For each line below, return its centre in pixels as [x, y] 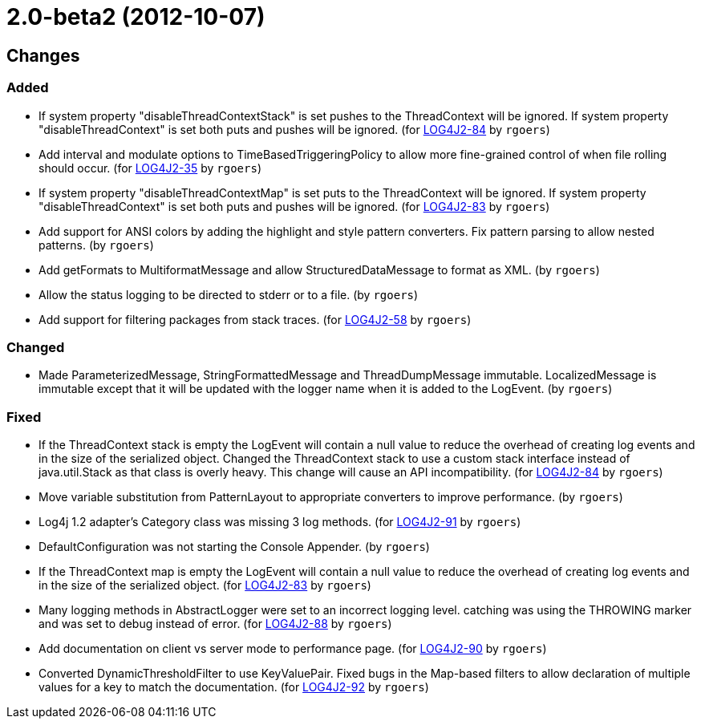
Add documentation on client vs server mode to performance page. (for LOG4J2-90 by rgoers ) [293, 649]
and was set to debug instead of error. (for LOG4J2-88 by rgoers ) [215, 624]
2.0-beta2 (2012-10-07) [136, 17]
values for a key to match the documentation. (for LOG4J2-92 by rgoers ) [234, 687]
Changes [43, 55]
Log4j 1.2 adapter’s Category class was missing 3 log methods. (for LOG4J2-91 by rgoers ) [280, 522]
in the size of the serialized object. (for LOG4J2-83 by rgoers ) [205, 585]
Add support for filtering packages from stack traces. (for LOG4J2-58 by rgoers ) [255, 319]
